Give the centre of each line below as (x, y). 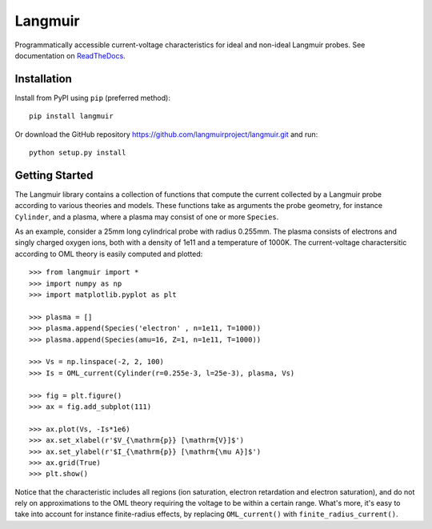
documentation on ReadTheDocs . (70, 55)
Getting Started (54, 175)
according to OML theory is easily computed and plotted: (109, 254)
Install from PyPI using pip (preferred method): (93, 98)
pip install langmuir (71, 116)
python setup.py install (78, 153)
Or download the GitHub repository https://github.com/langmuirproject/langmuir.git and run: (166, 134)
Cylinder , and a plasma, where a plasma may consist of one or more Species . (147, 217)
